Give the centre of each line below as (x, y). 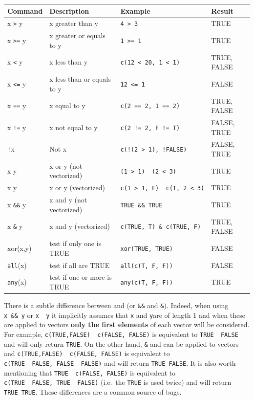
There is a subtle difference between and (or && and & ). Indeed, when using (116, 305)
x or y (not (66, 166)
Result (222, 11)
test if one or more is (81, 277)
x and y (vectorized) (80, 226)
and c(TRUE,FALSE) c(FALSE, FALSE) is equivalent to (87, 353)
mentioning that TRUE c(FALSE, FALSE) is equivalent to (90, 372)
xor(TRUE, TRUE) (147, 249)
